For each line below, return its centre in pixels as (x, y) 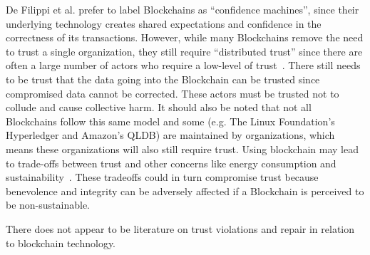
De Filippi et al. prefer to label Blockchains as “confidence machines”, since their (183, 9)
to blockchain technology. (61, 243)
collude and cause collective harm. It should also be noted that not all (159, 107)
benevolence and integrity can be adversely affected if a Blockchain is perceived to (185, 191)
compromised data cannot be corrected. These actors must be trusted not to (173, 93)
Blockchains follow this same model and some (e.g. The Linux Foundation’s (170, 121)
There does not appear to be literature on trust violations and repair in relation (180, 228)
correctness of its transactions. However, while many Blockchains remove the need (185, 37)
